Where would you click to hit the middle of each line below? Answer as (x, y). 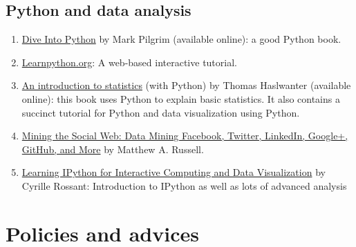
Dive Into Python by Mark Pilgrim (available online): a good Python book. (181, 39)
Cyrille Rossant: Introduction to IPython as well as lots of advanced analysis (184, 185)
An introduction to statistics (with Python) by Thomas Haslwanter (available (186, 85)
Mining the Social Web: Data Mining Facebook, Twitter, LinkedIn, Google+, (185, 136)
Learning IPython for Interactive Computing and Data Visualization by (174, 172)
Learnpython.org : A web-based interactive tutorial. (129, 62)
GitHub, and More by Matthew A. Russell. (113, 149)
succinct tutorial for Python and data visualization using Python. (161, 112)
